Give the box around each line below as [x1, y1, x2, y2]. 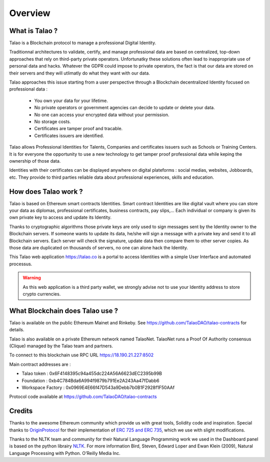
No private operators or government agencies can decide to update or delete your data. [34, 105, 215, 111]
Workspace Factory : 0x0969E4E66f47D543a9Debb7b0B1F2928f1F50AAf [21, 384, 175, 390]
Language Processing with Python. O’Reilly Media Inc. [9, 450, 121, 456]
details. [9, 327, 24, 333]
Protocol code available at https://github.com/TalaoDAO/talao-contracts [9, 393, 157, 400]
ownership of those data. [9, 158, 61, 164]
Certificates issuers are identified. [34, 133, 104, 139]
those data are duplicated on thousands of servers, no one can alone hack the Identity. [9, 244, 188, 250]
